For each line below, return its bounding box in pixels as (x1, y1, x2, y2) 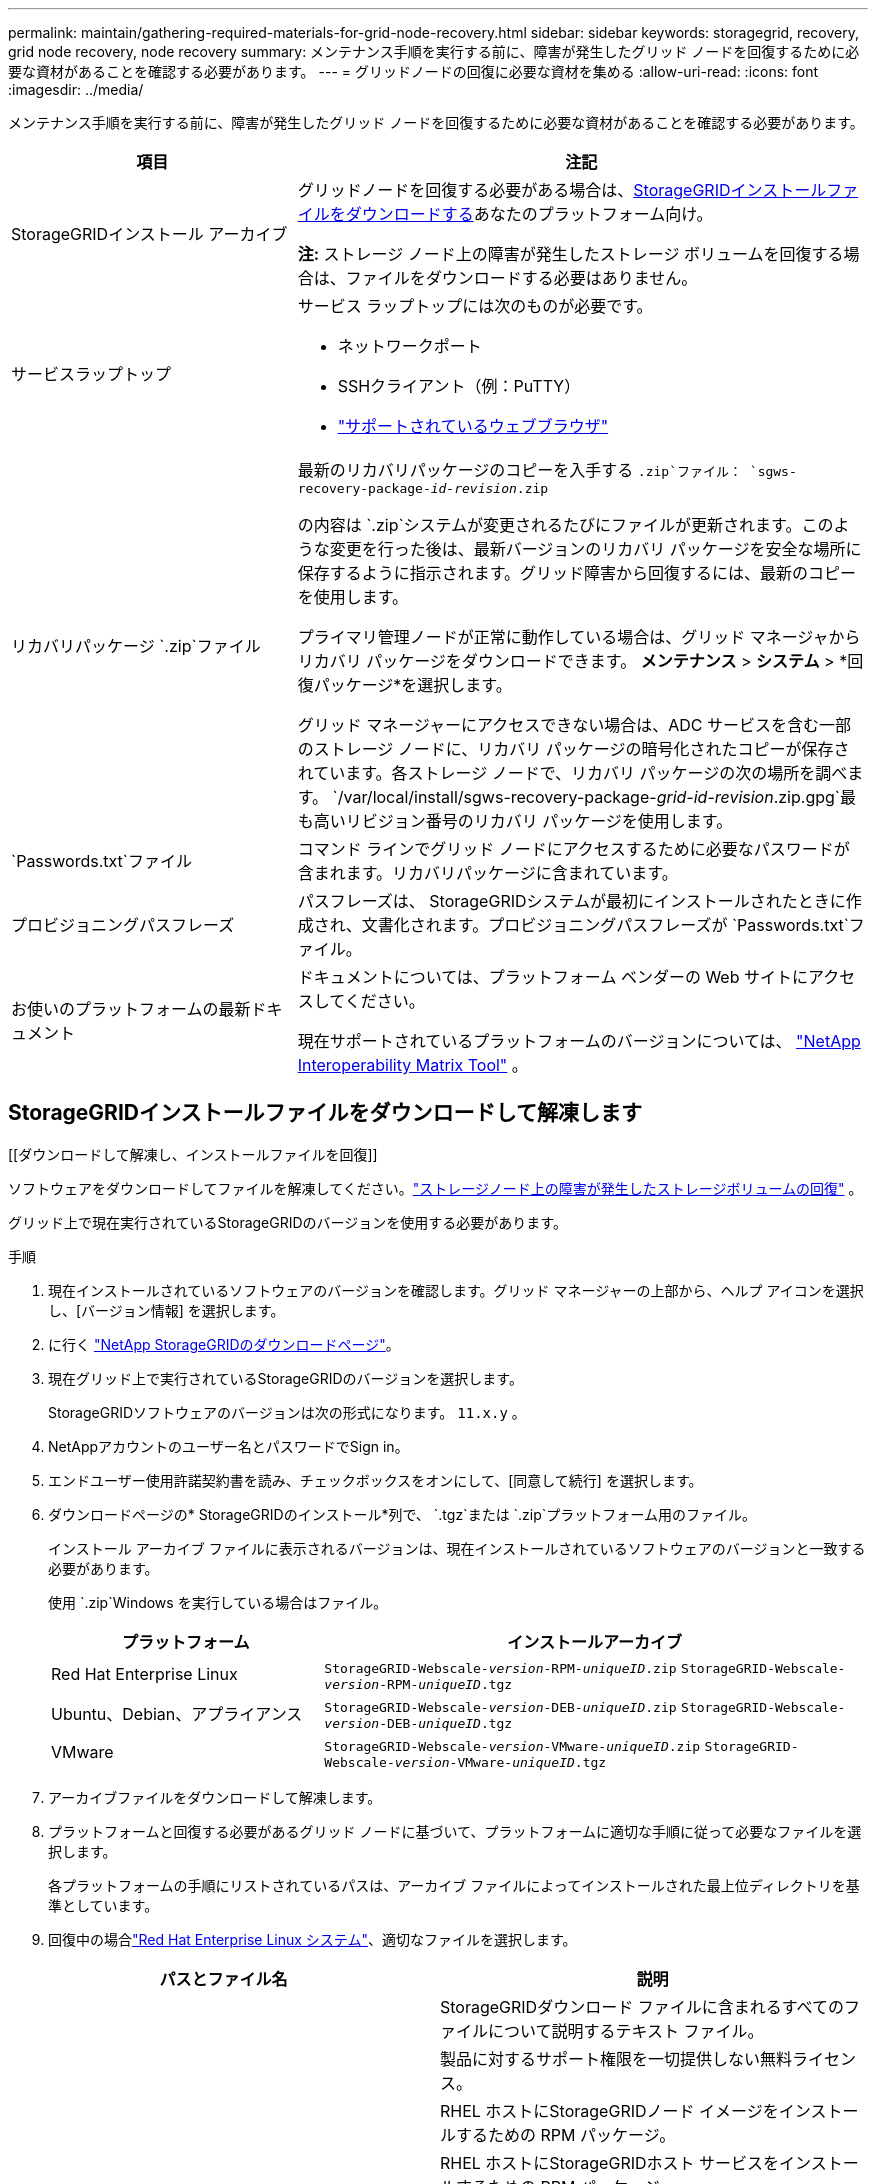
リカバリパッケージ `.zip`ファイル (11, 635, 261, 656)
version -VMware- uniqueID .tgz (394, 1754, 607, 1770)
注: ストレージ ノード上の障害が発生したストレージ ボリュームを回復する (297, 244, 844, 264)
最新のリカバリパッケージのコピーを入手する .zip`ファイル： (297, 460, 742, 480)
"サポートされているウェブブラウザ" (337, 416, 609, 436)
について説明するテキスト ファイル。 (488, 2020, 764, 2041)
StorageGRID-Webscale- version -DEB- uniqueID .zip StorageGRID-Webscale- (324, 1699, 846, 1715)
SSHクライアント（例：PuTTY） (337, 376, 581, 396)
